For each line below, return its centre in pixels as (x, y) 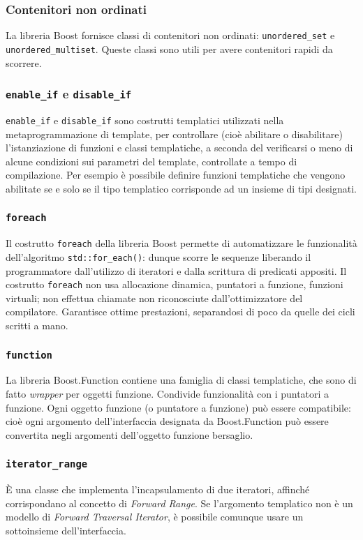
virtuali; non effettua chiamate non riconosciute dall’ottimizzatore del (154, 298)
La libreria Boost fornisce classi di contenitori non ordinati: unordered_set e (170, 35)
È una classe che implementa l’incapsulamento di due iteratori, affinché (158, 489)
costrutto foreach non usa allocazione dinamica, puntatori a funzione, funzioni (175, 284)
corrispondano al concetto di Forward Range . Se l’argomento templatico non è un (179, 503)
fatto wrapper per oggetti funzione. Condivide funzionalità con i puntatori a (168, 394)
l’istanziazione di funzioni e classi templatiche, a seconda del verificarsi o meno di (179, 148)
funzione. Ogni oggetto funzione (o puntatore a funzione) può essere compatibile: (178, 407)
